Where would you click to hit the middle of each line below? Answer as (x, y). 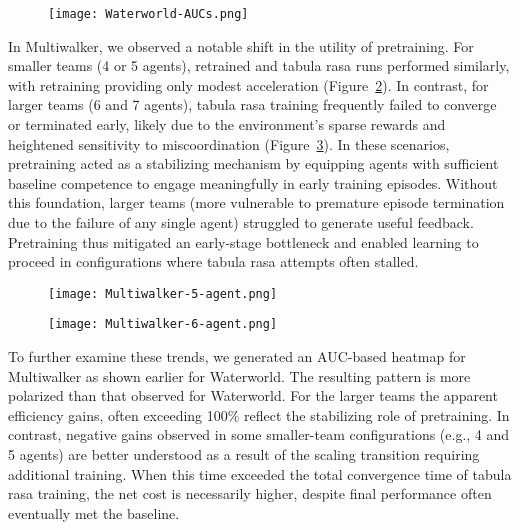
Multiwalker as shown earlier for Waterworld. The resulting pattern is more (239, 375)
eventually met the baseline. (94, 512)
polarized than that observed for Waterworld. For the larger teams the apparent (253, 395)
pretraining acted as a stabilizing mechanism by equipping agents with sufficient (253, 163)
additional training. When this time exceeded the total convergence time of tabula (260, 473)
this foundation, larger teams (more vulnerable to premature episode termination (256, 202)
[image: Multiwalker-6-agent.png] (163, 324)
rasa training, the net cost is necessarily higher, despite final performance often (250, 493)
